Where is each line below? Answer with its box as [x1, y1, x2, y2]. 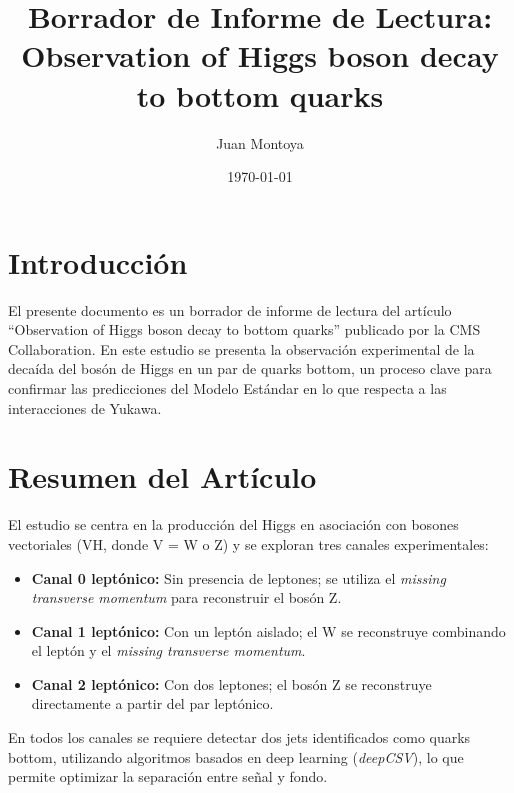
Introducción [8, 241, 188, 282]
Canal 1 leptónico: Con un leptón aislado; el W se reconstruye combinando [31, 620, 506, 641]
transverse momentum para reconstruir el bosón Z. [31, 587, 342, 608]
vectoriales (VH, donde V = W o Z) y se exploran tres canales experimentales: [8, 533, 489, 554]
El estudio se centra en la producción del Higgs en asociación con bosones [8, 514, 459, 535]
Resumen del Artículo [8, 456, 317, 497]
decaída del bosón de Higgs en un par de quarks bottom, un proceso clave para [8, 358, 492, 379]
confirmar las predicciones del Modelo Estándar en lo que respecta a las [8, 378, 447, 398]
